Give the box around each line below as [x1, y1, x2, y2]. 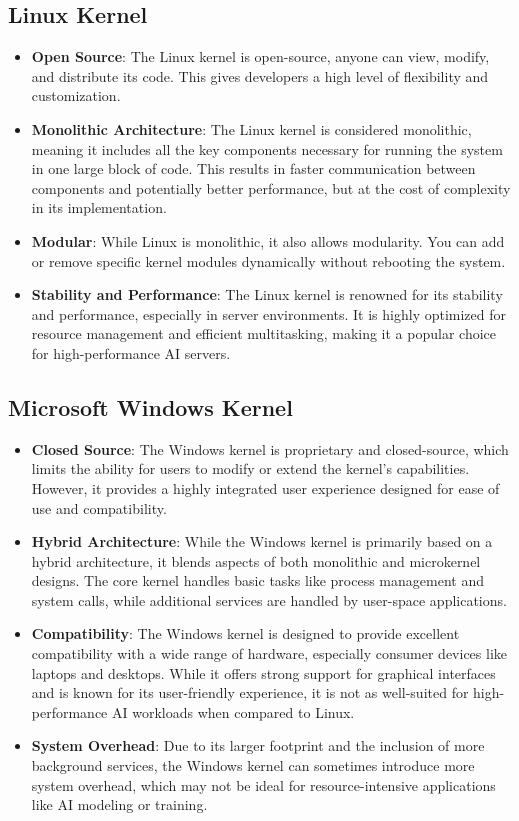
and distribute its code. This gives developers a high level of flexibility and [31, 65, 489, 86]
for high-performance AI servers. [31, 342, 231, 363]
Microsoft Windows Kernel [8, 391, 293, 422]
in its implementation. [31, 197, 167, 218]
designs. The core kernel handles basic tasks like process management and [31, 570, 484, 591]
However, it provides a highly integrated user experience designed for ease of [31, 477, 500, 498]
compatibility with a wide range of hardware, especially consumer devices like [31, 643, 507, 664]
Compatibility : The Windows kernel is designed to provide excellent [31, 623, 460, 644]
